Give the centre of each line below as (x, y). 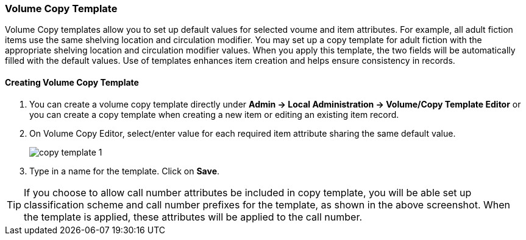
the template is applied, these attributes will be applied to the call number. (193, 217)
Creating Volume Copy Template (72, 82)
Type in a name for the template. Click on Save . (125, 171)
